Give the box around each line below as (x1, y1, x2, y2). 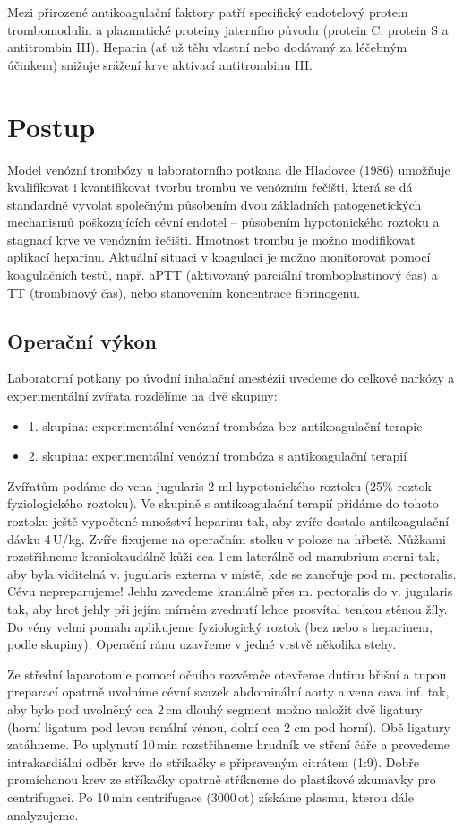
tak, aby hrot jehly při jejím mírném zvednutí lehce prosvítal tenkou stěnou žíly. (7, 599, 448, 618)
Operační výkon (7, 326, 157, 354)
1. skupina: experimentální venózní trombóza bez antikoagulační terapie (28, 416, 423, 435)
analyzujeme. (7, 805, 79, 824)
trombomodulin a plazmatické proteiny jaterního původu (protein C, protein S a (7, 20, 449, 39)
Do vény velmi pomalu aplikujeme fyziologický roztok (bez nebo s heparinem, (7, 617, 433, 635)
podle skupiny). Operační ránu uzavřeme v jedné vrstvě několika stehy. (7, 635, 397, 653)
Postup (7, 108, 96, 144)
